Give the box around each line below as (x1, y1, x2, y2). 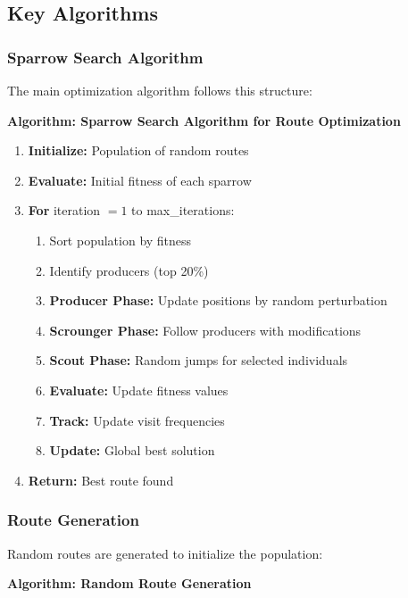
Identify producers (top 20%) (49, 261, 209, 279)
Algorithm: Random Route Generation (7, 574, 252, 593)
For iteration (28, 201, 101, 220)
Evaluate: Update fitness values (49, 380, 229, 399)
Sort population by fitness (49, 230, 192, 249)
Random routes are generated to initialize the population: (7, 544, 323, 562)
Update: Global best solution (49, 441, 215, 460)
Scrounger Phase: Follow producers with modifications (49, 320, 362, 339)
